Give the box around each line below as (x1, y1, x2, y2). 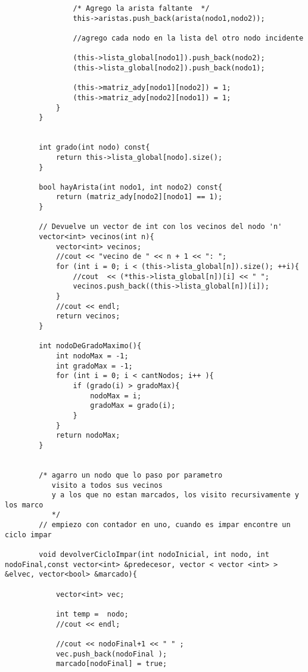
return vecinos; (55, 312, 120, 321)
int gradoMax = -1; (55, 361, 133, 370)
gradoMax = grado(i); (90, 401, 176, 410)
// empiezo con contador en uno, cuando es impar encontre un (39, 521, 291, 529)
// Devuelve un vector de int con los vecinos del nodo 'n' (39, 222, 282, 231)
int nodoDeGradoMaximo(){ (39, 342, 142, 351)
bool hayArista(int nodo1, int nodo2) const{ (39, 182, 223, 191)
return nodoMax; (55, 431, 120, 440)
